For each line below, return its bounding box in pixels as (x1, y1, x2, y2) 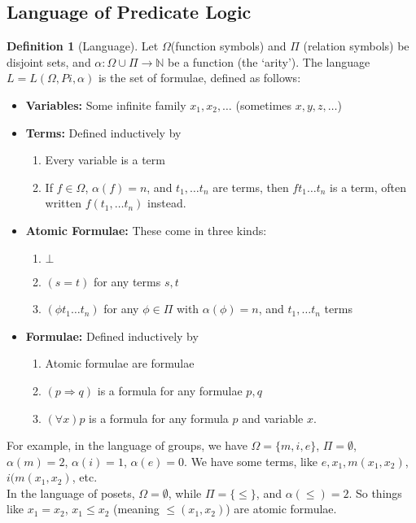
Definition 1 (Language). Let (7, 37, 159, 54)
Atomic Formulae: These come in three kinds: (25, 221, 267, 238)
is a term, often (330, 178, 406, 195)
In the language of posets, (7, 484, 135, 501)
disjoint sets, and (7, 53, 91, 70)
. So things (348, 484, 402, 501)
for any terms (94, 272, 161, 290)
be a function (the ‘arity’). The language (168, 53, 370, 70)
